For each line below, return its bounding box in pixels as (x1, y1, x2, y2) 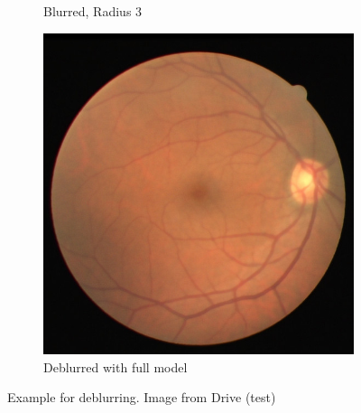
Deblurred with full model (43, 357, 188, 376)
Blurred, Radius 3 (43, 2, 143, 20)
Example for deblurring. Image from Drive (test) (7, 388, 276, 407)
